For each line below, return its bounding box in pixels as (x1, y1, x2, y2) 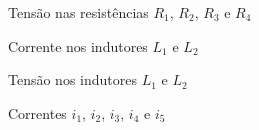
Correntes (8, 102, 67, 123)
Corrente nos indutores (8, 35, 148, 56)
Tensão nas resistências (8, 2, 149, 22)
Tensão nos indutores (8, 69, 137, 90)
